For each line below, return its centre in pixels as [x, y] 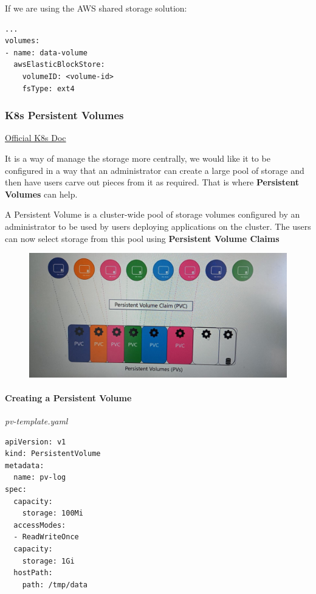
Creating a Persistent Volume [68, 397]
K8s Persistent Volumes [64, 115]
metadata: [25, 465]
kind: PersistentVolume [53, 454]
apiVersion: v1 [36, 442]
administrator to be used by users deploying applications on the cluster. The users [158, 226]
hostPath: [33, 573]
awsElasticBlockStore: [59, 65]
